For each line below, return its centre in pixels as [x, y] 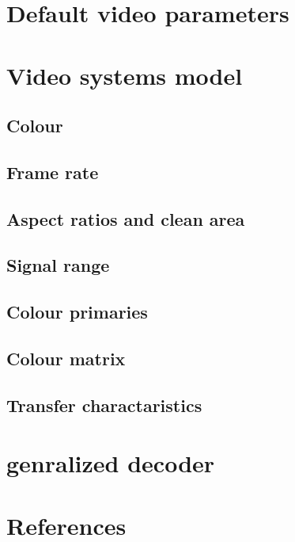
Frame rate [53, 172]
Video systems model [125, 75]
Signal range [58, 265]
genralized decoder [111, 463]
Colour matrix [66, 359]
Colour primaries [77, 312]
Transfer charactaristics [104, 405]
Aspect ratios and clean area [126, 218]
